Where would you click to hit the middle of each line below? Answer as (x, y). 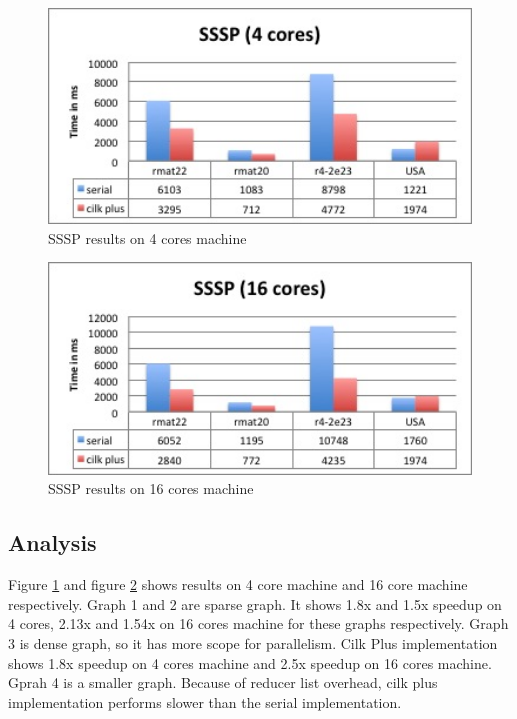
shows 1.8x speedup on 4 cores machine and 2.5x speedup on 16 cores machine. (250, 662)
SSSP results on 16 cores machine (151, 488)
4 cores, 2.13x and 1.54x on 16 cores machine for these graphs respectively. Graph (258, 623)
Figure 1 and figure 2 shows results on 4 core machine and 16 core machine (238, 584)
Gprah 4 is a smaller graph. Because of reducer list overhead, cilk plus (223, 682)
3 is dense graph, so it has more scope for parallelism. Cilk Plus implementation (253, 643)
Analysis (52, 542)
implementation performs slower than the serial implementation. (205, 701)
